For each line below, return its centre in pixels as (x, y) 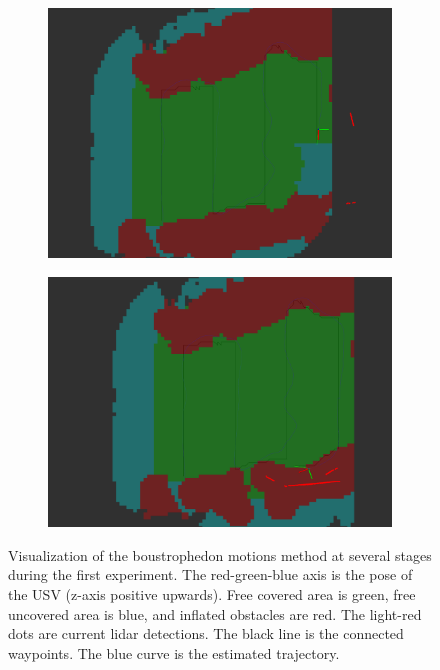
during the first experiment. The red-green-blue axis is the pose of (210, 574)
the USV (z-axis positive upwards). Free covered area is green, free (212, 593)
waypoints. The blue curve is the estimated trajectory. (174, 652)
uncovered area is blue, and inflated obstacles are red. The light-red (215, 613)
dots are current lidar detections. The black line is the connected (206, 633)
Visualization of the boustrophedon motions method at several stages (220, 554)
